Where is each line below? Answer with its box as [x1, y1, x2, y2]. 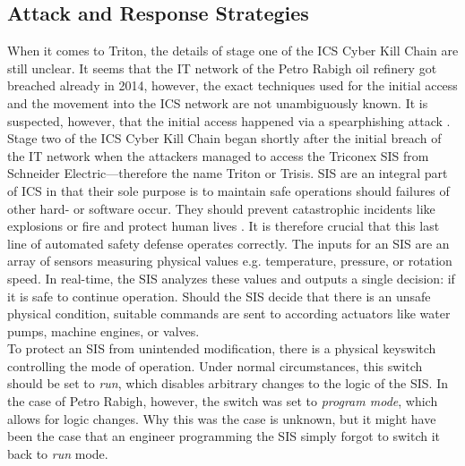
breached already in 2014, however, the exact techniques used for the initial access [7, 76, 458, 95]
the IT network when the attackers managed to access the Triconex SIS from [7, 146, 429, 165]
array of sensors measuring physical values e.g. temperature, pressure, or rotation [7, 251, 452, 270]
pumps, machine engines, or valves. [7, 321, 200, 340]
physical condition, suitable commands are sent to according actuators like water [7, 304, 451, 323]
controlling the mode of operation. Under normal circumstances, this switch [7, 356, 423, 375]
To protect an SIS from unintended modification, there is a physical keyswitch [7, 339, 436, 358]
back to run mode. [7, 444, 108, 462]
